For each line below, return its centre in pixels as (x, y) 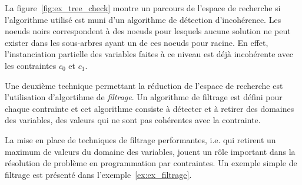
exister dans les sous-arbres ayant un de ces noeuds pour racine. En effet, (137, 42)
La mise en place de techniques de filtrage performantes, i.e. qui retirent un (140, 139)
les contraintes (31, 65)
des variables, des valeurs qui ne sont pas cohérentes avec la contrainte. (133, 120)
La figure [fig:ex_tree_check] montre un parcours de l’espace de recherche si (143, 8)
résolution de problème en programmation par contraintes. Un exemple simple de (151, 163)
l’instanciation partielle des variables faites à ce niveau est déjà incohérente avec (149, 54)
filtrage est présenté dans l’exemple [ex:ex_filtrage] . (98, 174)
